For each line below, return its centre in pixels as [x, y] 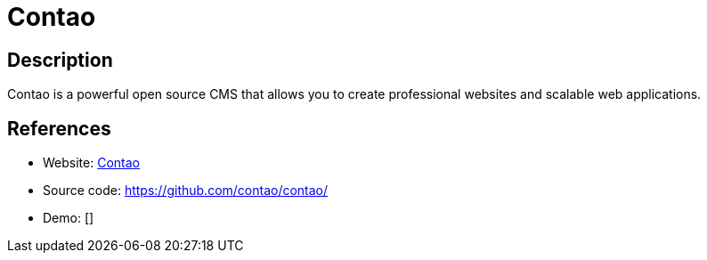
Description [60, 60]
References [59, 128]
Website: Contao [91, 163]
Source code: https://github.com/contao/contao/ [186, 191]
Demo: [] [69, 218]
